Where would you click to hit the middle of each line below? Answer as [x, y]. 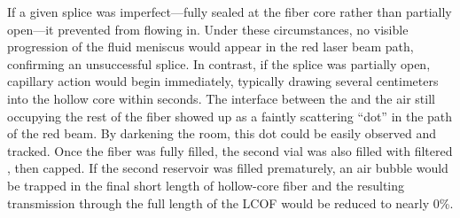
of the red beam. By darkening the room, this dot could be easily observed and [222, 133]
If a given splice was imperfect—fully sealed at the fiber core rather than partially [230, 12]
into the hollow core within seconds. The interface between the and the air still [221, 98]
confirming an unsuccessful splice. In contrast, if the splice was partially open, [219, 63]
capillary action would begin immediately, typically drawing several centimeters [223, 81]
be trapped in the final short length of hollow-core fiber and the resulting [206, 185]
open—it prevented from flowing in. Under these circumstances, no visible [208, 29]
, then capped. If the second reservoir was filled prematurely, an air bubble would [228, 168]
